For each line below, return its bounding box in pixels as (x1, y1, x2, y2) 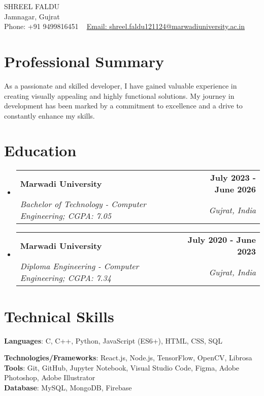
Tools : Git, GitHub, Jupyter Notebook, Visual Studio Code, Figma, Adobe (4, 362, 240, 373)
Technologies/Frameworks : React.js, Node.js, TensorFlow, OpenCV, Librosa (4, 352, 252, 363)
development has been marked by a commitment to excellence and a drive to (4, 100, 243, 111)
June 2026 (214, 183, 256, 195)
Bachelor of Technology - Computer (20, 198, 146, 210)
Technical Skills (4, 305, 114, 326)
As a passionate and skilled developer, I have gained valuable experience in (4, 80, 237, 91)
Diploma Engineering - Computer (20, 260, 139, 272)
